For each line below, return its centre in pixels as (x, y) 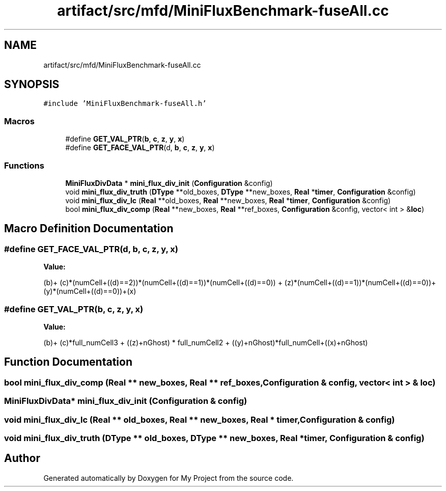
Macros (19, 121)
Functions (24, 165)
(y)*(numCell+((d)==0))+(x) (90, 291)
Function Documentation (68, 362)
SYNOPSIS (32, 85)
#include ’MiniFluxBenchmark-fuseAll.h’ (125, 104)
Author (22, 458)
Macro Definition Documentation (89, 229)
